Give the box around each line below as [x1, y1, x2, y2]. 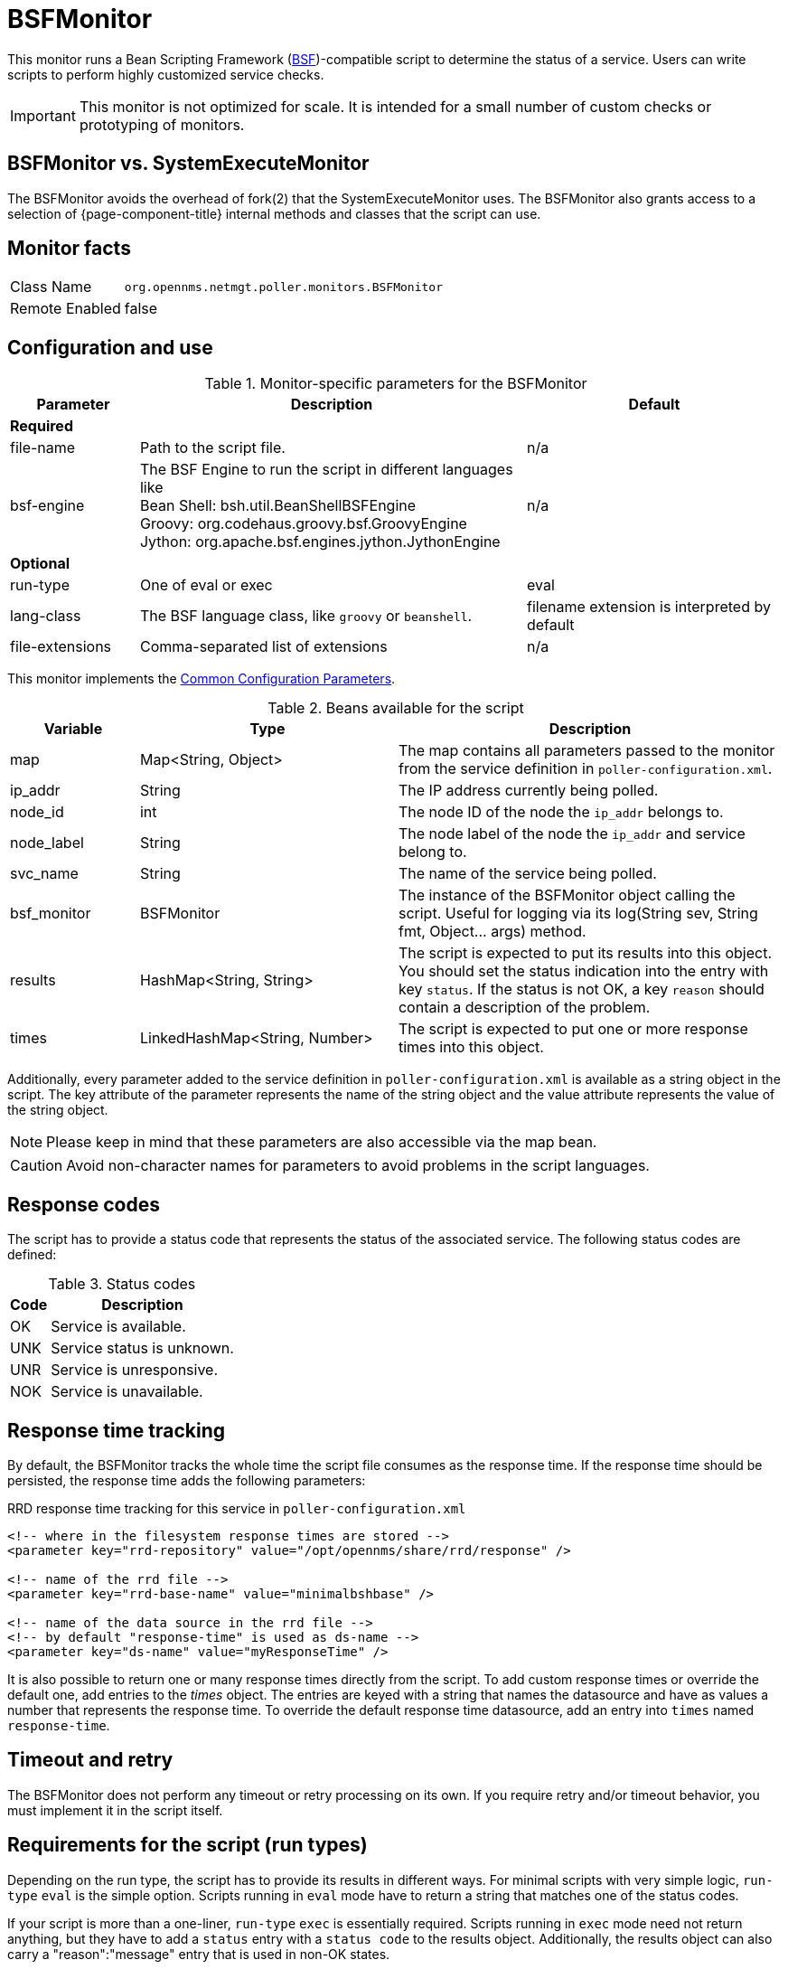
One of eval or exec [139, 576, 273, 595]
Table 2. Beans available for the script [267, 699, 524, 718]
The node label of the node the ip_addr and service [398, 824, 746, 843]
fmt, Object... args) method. [398, 922, 586, 941]
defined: [7, 1247, 57, 1263]
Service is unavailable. [51, 1382, 203, 1401]
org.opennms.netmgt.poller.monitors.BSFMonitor [124, 279, 443, 294]
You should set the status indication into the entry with [398, 962, 769, 981]
